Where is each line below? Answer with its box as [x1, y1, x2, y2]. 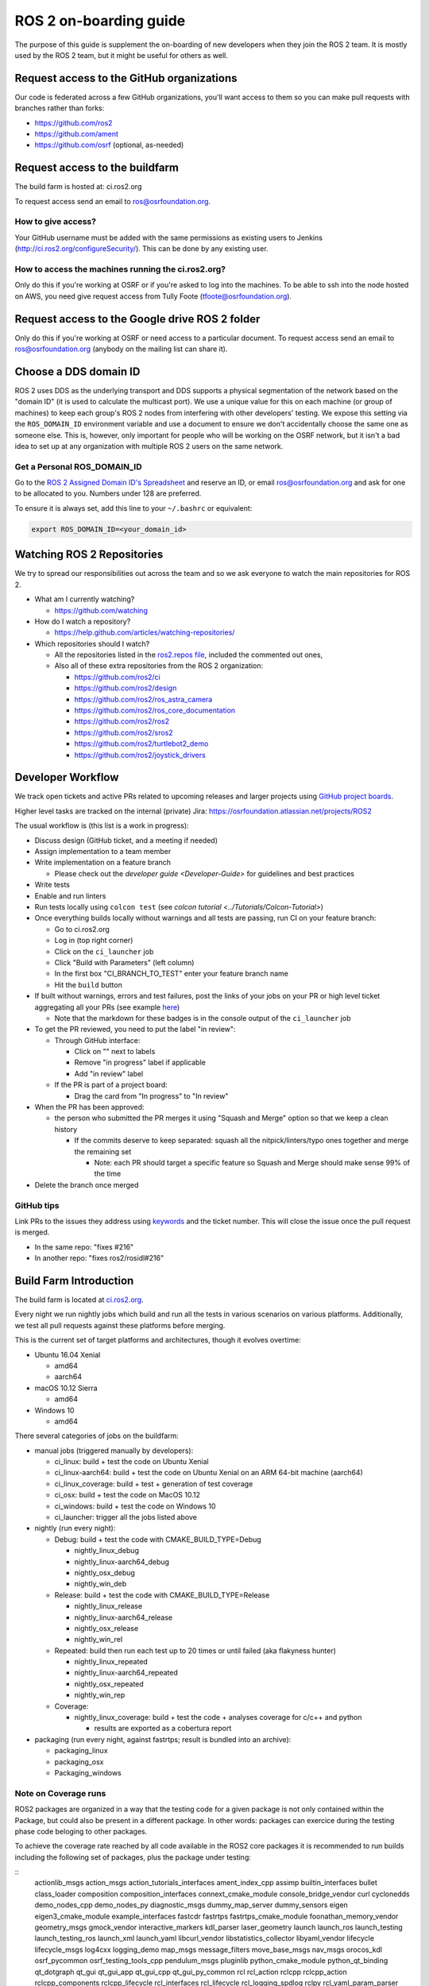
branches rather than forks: [14, 103, 105, 113]
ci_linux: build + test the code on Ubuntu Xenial [54, 1457, 210, 1466]
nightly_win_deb [74, 1579, 127, 1589]
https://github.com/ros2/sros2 [74, 728, 174, 737]
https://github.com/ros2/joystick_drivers [74, 750, 206, 759]
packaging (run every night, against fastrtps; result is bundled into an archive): [34, 1734, 292, 1744]
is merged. [14, 1227, 50, 1237]
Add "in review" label [74, 1068, 144, 1078]
